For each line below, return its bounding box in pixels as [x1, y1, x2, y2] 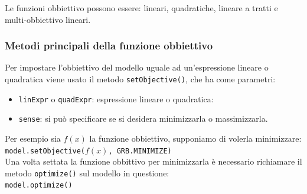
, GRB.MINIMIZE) [108, 146, 172, 155]
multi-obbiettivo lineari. [5, 13, 91, 25]
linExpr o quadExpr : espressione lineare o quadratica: [18, 92, 214, 105]
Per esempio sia [5, 132, 61, 144]
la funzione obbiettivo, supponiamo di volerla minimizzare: [89, 132, 302, 144]
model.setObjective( [5, 146, 86, 155]
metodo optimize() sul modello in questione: [5, 166, 169, 179]
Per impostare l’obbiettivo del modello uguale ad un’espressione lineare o [5, 61, 269, 73]
